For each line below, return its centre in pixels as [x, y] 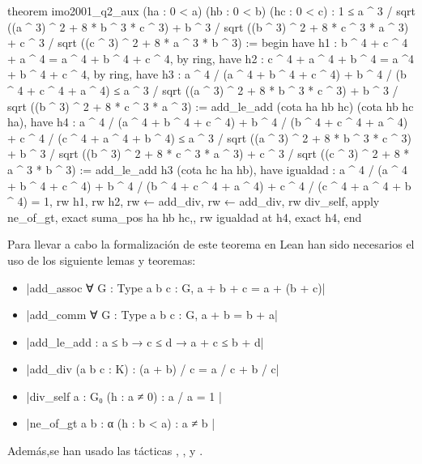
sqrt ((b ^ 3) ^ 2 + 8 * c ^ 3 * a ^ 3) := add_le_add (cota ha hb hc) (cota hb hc [211, 106]
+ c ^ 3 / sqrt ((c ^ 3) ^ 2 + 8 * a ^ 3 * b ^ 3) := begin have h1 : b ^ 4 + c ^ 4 [208, 43]
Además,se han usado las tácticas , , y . [105, 451]
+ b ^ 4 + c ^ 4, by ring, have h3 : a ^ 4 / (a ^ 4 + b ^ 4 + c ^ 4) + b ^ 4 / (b [207, 74]
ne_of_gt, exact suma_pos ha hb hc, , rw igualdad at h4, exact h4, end [185, 217]
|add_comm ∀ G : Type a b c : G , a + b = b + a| [152, 315]
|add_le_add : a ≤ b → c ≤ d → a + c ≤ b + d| [145, 341]
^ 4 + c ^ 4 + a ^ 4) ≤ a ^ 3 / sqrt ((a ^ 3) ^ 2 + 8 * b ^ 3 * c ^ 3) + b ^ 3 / [203, 89]
